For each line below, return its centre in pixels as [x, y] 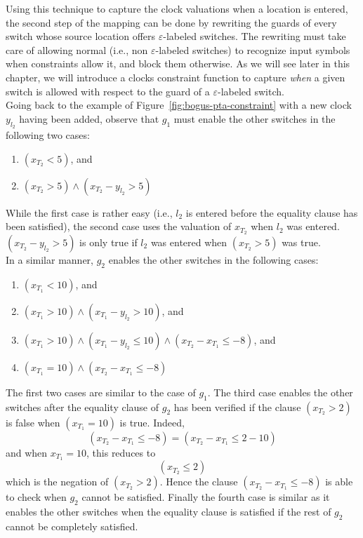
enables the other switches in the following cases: [213, 260]
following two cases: [48, 134]
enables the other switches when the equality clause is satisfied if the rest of [169, 512]
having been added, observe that [89, 118]
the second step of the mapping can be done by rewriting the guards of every [171, 22]
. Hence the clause [199, 482]
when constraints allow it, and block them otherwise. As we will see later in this [178, 63]
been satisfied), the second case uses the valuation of [119, 226]
